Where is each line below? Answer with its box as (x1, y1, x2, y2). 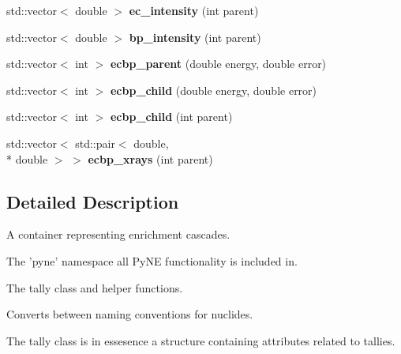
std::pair (75, 134, 115, 151)
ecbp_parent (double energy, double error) (110, 55, 327, 72)
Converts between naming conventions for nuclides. (6, 306, 253, 322)
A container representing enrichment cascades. (6, 226, 230, 243)
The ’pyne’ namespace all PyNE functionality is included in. (6, 252, 298, 269)
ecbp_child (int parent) (110, 108, 233, 125)
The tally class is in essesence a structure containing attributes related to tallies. (6, 332, 395, 348)
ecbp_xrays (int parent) (88, 150, 213, 167)
